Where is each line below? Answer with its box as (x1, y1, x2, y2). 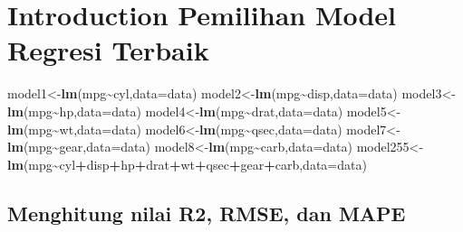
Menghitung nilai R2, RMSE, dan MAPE (7, 199, 406, 227)
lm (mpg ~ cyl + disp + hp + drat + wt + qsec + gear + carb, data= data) (7, 154, 367, 173)
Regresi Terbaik (7, 32, 209, 69)
